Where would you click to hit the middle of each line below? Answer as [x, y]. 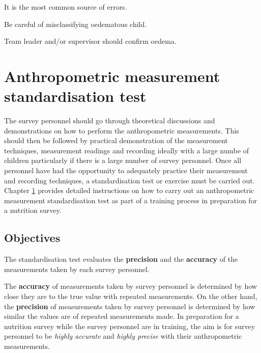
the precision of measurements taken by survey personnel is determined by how [130, 306]
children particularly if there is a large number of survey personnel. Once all [123, 160]
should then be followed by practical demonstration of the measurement [116, 140]
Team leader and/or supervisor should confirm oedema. [90, 41]
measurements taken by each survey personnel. [77, 269]
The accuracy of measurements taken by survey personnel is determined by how [130, 286]
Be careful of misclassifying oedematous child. [76, 24]
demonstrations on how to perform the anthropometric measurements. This [122, 130]
